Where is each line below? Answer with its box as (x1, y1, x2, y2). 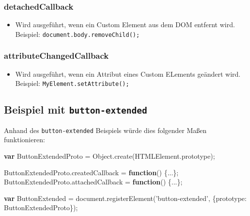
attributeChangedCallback (4, 50, 109, 62)
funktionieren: (4, 134, 45, 145)
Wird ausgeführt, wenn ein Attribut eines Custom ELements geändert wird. (15, 68, 241, 79)
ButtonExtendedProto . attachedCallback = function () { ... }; (4, 177, 183, 187)
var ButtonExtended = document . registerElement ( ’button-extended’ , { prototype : (4, 193, 247, 203)
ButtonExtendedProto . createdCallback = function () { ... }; (4, 167, 179, 177)
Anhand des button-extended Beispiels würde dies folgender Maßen (4, 125, 207, 135)
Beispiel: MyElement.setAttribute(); (15, 78, 129, 88)
